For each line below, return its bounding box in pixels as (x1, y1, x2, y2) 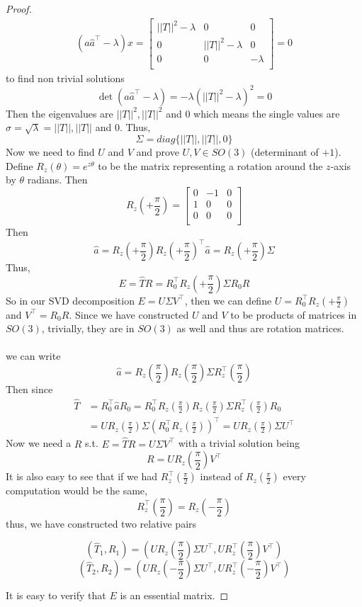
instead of (200, 469, 243, 484)
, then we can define (184, 293, 272, 307)
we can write (6, 348, 61, 363)
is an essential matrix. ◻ (120, 588, 229, 603)
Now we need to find (6, 144, 95, 159)
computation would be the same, (6, 483, 147, 498)
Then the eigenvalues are (6, 106, 113, 120)
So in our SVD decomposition (6, 293, 135, 307)
